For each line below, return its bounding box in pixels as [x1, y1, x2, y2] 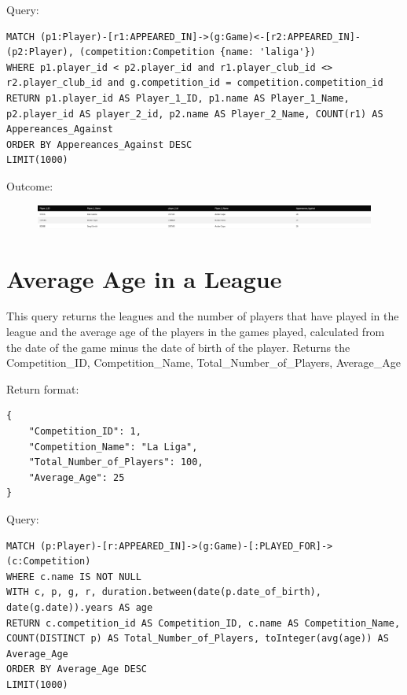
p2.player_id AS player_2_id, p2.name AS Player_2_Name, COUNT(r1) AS [6, 108, 383, 120]
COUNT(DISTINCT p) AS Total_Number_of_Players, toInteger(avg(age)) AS [6, 633, 389, 645]
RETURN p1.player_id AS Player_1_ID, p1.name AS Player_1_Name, [6, 92, 350, 104]
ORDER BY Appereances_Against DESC [6, 139, 192, 150]
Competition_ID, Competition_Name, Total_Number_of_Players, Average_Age [6, 354, 401, 371]
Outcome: [6, 177, 53, 194]
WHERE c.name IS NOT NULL [6, 571, 141, 582]
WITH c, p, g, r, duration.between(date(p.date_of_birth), [6, 586, 321, 598]
